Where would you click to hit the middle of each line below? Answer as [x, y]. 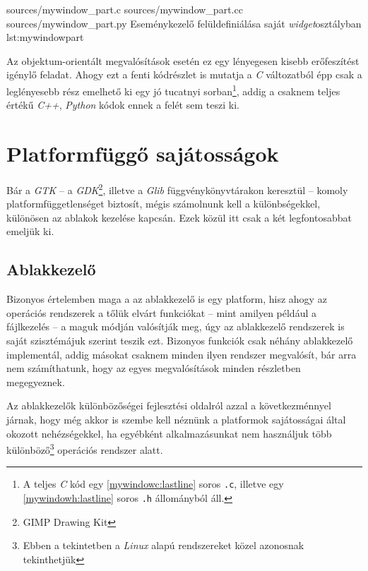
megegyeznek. [36, 381]
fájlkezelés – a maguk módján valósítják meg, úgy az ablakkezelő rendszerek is [176, 326]
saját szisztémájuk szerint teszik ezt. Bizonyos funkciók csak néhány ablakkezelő [180, 340]
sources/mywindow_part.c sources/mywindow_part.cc [125, 9]
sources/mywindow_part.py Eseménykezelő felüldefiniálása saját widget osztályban [184, 23]
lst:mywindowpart [45, 37]
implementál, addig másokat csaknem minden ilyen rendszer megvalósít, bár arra [182, 354]
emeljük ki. [30, 231]
